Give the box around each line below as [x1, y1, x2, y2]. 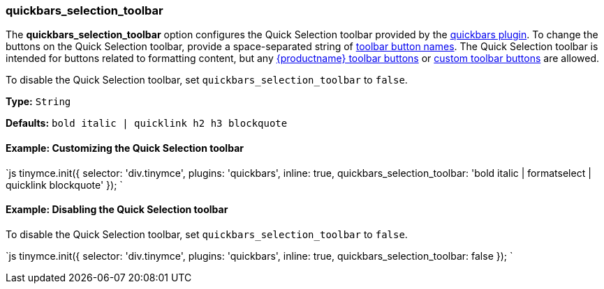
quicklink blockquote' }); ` [6, 178, 123, 191]
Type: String [6, 95, 71, 108]
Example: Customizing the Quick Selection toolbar [6, 141, 244, 154]
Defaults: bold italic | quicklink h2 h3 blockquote [6, 117, 288, 130]
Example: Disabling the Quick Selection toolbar [6, 203, 228, 216]
